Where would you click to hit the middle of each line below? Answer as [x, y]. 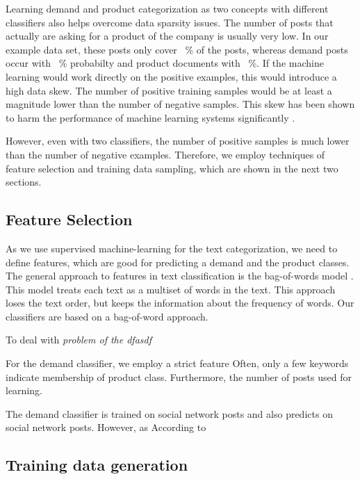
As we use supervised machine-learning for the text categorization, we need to [172, 248]
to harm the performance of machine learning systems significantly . [150, 117]
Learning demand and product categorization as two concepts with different [167, 8]
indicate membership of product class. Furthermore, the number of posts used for [179, 376]
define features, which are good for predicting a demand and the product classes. [178, 262]
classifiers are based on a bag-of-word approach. [107, 316]
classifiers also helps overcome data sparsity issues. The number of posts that [170, 22]
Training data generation [97, 465]
